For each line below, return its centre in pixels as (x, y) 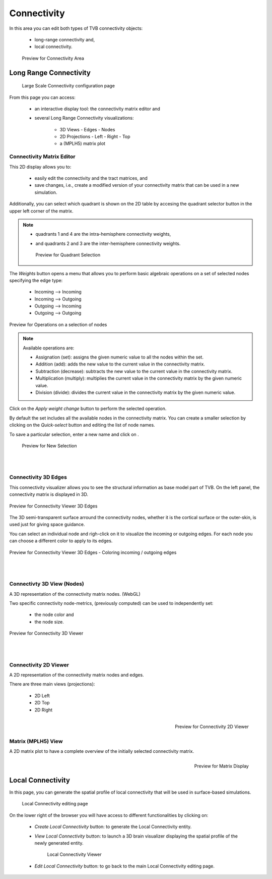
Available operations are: (49, 348)
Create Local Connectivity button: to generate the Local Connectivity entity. (113, 827)
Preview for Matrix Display (221, 766)
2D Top (42, 703)
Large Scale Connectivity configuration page (69, 86)
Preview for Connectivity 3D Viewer (46, 633)
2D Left (42, 695)
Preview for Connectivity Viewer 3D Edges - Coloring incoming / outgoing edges (93, 552)
